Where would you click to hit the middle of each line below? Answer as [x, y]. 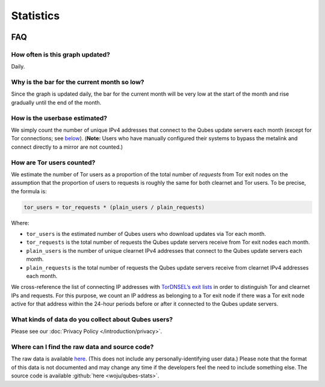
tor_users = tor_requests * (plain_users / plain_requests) [114, 207]
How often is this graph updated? [61, 54]
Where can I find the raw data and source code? [82, 347]
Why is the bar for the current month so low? [78, 82]
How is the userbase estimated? [59, 118]
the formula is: [29, 191]
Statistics [36, 16]
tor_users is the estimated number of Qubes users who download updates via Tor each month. [146, 234]
